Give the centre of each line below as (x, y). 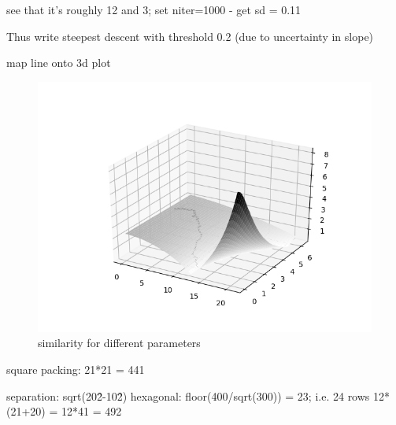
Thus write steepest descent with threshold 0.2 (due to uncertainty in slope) (190, 36)
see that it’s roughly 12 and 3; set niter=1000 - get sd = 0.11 (154, 9)
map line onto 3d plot (59, 63)
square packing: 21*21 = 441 (76, 369)
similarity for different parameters (119, 343)
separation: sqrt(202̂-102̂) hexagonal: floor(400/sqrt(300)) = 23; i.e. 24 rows (188, 395)
